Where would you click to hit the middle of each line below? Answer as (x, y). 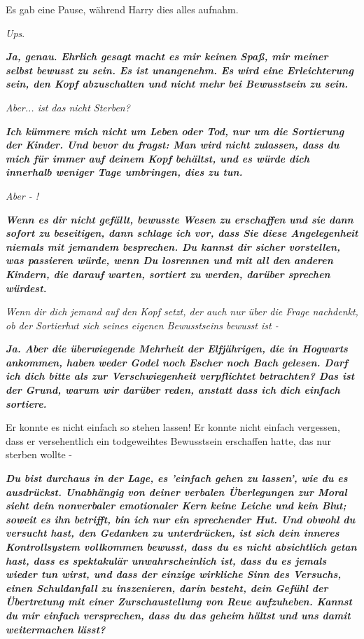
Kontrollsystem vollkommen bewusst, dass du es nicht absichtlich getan (181, 547)
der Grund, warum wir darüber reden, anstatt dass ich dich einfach (173, 390)
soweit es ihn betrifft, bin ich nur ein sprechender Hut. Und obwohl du (181, 519)
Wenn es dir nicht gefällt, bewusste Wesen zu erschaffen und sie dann (180, 219)
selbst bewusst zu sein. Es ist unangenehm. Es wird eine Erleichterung (180, 70)
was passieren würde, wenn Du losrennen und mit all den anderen (169, 260)
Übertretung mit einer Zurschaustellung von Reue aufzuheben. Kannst (179, 602)
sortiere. (26, 403)
